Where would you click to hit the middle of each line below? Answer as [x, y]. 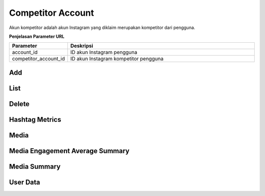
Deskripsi [82, 46]
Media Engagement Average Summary [69, 151]
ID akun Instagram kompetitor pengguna [117, 59]
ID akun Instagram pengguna [104, 53]
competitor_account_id [39, 59]
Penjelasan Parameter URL [37, 36]
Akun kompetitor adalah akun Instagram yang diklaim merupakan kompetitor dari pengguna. [102, 28]
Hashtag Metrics [35, 120]
